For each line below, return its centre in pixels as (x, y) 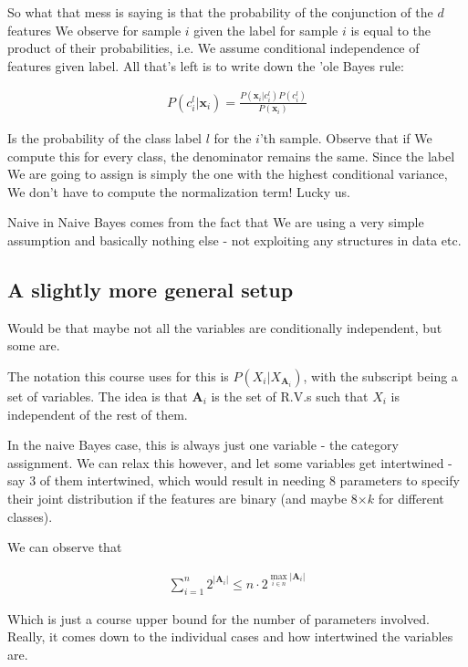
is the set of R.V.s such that (290, 396)
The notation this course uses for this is (118, 375)
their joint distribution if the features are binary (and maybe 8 (182, 498)
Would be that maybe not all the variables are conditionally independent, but (225, 327)
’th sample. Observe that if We (346, 138)
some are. (34, 345)
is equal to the (391, 30)
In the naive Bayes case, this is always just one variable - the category (203, 445)
